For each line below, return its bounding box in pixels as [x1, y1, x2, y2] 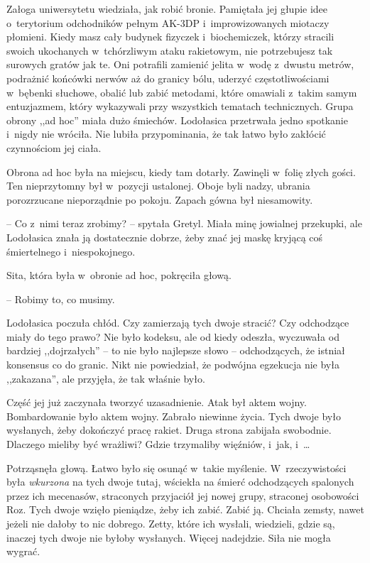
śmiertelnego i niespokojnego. [6, 244, 136, 258]
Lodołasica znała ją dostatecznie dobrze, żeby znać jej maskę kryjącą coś [6, 229, 323, 244]
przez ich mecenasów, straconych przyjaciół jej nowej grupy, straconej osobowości [6, 488, 359, 503]
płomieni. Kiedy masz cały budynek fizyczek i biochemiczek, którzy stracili [6, 29, 334, 44]
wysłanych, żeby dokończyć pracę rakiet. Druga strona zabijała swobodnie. [6, 422, 332, 437]
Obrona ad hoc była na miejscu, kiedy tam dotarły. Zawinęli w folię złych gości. [6, 164, 356, 179]
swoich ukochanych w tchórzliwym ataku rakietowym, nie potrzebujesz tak [6, 43, 333, 58]
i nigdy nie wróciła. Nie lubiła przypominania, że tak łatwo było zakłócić [6, 126, 326, 141]
